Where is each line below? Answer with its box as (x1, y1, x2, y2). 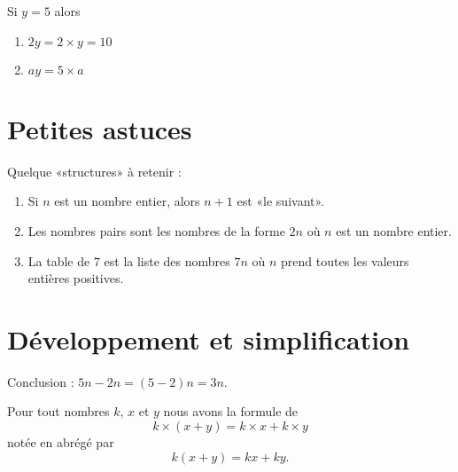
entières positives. (27, 269, 124, 287)
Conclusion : (7, 372, 74, 390)
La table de (27, 251, 90, 270)
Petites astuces (7, 110, 192, 146)
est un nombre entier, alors (54, 192, 200, 210)
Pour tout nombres (7, 402, 110, 421)
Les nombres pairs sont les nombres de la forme (27, 221, 285, 240)
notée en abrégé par (7, 433, 114, 451)
